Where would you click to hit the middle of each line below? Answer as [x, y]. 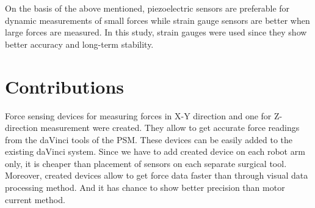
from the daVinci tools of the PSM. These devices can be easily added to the [149, 139]
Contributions [65, 86]
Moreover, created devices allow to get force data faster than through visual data [157, 175]
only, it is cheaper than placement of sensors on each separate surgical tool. [146, 163]
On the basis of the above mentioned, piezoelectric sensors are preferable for [147, 8]
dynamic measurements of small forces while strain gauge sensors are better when [157, 20]
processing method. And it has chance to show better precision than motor [145, 188]
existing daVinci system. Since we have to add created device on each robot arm [155, 151]
